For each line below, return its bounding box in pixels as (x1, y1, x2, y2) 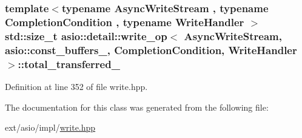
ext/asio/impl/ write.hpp (5, 121, 96, 134)
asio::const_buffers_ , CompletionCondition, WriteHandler (5, 42, 297, 57)
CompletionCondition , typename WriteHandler (5, 14, 244, 29)
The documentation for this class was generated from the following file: (5, 100, 269, 113)
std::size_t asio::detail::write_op (5, 28, 167, 43)
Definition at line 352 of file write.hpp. (5, 80, 148, 92)
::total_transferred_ (18, 56, 120, 71)
